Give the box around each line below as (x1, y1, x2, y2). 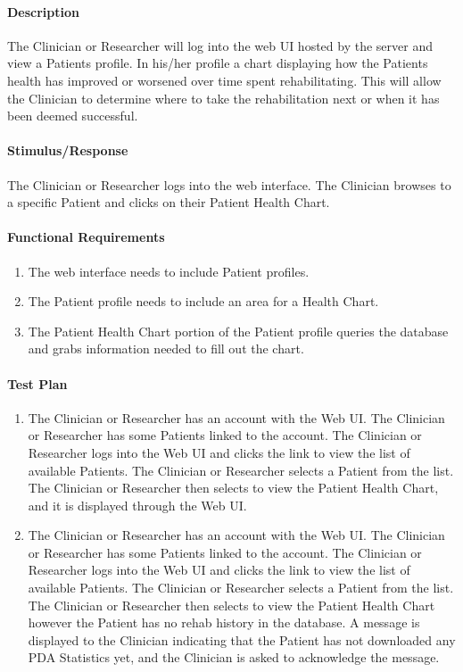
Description (7, 2, 80, 21)
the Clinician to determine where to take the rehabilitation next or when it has (7, 88, 440, 107)
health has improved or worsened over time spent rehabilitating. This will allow (7, 71, 442, 89)
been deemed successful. (7, 106, 138, 125)
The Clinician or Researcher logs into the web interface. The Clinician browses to (7, 175, 451, 194)
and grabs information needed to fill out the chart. (28, 339, 304, 358)
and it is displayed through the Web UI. (28, 495, 247, 514)
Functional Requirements (7, 228, 165, 246)
